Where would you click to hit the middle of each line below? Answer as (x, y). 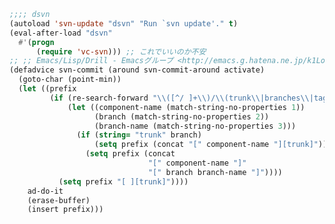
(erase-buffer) (59, 200)
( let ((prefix (47, 89)
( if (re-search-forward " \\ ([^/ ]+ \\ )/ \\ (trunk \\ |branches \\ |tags (190, 98)
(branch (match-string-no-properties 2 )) (182, 116)
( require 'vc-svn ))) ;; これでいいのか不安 (121, 51)
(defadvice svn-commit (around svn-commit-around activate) (137, 70)
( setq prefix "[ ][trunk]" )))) (123, 181)
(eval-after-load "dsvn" (61, 33)
